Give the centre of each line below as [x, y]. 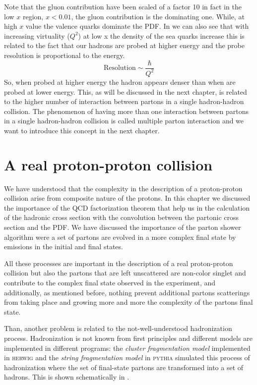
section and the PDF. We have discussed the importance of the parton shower [123, 227]
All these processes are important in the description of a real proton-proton [119, 263]
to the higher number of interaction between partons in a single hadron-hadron [124, 101]
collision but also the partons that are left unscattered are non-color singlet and [125, 273]
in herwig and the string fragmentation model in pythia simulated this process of [127, 357]
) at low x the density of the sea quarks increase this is [161, 35]
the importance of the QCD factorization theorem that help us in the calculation [127, 207]
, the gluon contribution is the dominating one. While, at [158, 16]
